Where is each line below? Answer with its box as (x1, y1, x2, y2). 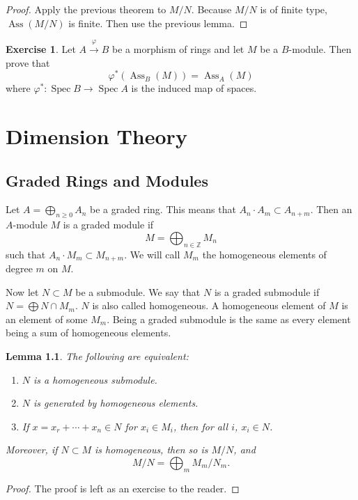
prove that (6, 55, 50, 70)
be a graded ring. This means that (90, 202, 236, 217)
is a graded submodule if (214, 284, 320, 299)
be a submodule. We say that (75, 284, 201, 299)
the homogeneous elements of (202, 247, 327, 261)
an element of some (6, 311, 88, 326)
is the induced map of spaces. (131, 81, 257, 95)
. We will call (124, 247, 180, 261)
